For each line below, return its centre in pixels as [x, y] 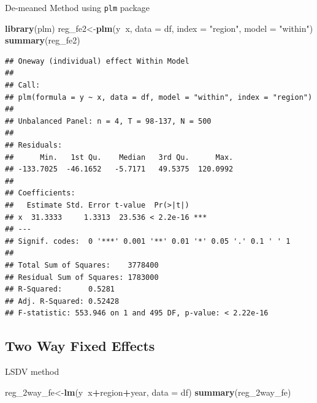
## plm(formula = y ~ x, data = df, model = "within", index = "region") [159, 97]
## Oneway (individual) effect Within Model [97, 61]
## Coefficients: [40, 193]
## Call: [23, 85]
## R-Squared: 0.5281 [60, 289]
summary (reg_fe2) [43, 40]
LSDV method [32, 371]
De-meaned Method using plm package [78, 7]
